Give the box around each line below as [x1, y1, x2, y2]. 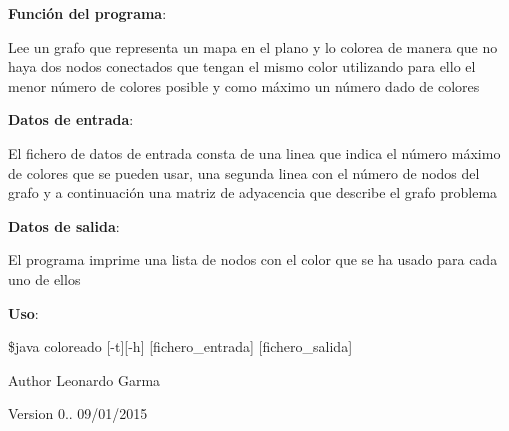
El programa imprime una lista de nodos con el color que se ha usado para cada [8, 249, 498, 270]
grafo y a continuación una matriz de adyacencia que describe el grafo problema [8, 182, 498, 203]
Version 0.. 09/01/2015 [8, 403, 148, 424]
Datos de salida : [8, 215, 120, 236]
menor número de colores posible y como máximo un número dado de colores [8, 75, 480, 96]
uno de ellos [8, 268, 81, 289]
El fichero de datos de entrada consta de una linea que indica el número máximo [8, 142, 501, 163]
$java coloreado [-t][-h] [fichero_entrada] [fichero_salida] [8, 336, 353, 357]
